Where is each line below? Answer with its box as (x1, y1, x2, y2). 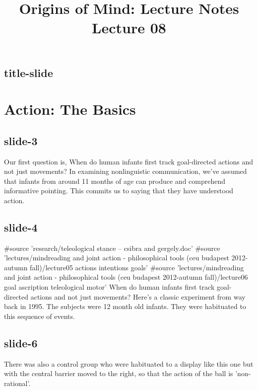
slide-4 (4, 219, 38, 234)
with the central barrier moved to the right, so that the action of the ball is (4, 368, 233, 379)
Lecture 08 (92, 17, 166, 38)
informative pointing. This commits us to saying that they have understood (4, 185, 234, 196)
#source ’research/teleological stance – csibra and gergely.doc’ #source (4, 242, 220, 253)
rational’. (4, 378, 31, 388)
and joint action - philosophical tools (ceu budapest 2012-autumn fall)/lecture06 (4, 272, 248, 282)
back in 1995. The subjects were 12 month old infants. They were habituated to (4, 301, 246, 312)
